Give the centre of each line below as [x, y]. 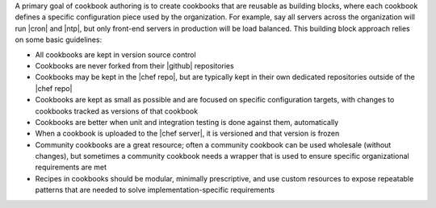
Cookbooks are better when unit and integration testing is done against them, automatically [187, 122]
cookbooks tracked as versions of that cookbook [116, 111]
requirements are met [71, 167]
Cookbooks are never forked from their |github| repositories [134, 65]
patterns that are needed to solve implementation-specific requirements [155, 190]
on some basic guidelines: [59, 40]
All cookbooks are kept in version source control [116, 54]
